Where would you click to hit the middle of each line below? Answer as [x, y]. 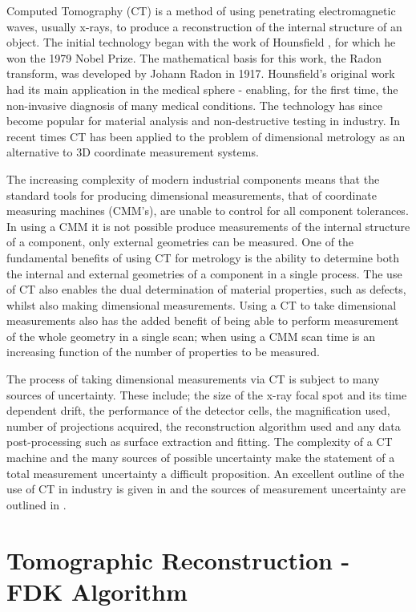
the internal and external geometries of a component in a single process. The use [204, 273]
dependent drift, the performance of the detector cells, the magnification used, [198, 410]
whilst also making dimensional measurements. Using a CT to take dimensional [202, 304]
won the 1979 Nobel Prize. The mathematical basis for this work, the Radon [194, 57]
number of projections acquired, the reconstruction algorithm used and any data [204, 426]
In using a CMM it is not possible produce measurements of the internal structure [208, 226]
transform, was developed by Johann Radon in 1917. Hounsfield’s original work [201, 73]
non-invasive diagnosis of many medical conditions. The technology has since [195, 105]
